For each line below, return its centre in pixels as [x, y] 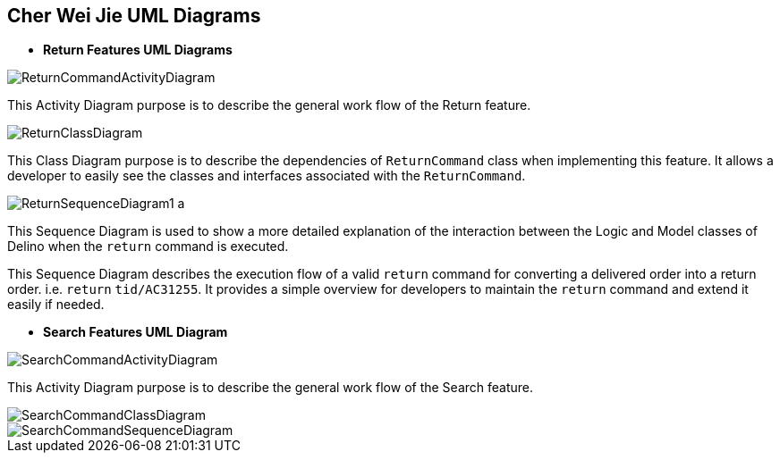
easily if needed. [56, 305]
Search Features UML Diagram [136, 332]
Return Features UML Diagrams [138, 50]
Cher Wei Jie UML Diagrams [134, 16]
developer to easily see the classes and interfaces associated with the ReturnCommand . [267, 176]
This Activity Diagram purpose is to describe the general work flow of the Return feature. [269, 105]
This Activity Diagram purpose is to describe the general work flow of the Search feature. [271, 388]
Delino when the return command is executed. [148, 247]
